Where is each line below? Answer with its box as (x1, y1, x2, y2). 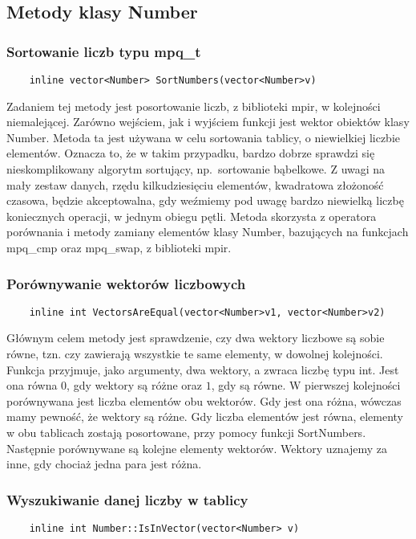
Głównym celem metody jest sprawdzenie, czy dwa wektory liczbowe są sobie (6, 329, 385, 346)
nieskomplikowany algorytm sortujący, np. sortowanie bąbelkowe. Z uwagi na (6, 161, 386, 178)
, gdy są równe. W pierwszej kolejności (211, 377, 401, 394)
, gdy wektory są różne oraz (67, 377, 203, 394)
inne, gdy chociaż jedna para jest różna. (6, 455, 202, 472)
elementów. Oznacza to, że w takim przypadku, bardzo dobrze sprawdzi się (6, 145, 375, 161)
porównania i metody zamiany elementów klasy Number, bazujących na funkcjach (6, 223, 409, 240)
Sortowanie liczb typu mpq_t (6, 41, 201, 61)
